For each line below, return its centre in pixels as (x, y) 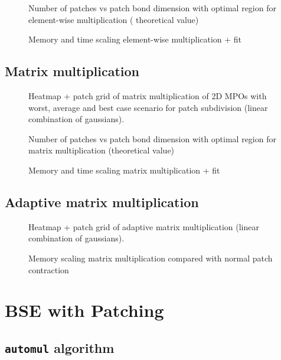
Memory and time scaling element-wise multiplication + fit (135, 39)
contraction (49, 269)
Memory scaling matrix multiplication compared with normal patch (151, 258)
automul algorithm (60, 347)
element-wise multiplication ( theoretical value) (114, 19)
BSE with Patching (84, 310)
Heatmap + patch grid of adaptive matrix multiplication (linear (144, 226)
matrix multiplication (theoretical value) (102, 150)
